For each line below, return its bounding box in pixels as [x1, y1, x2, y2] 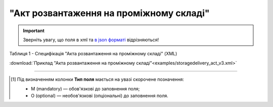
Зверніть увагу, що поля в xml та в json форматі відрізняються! [23, 37, 159, 43]
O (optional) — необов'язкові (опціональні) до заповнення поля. [31, 92, 169, 98]
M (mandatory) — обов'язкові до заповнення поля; [31, 85, 140, 91]
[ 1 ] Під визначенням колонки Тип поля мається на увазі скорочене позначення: [11, 76, 185, 82]
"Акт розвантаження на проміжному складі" [9, 8, 210, 19]
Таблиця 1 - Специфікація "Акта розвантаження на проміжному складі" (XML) [9, 51, 177, 57]
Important [23, 28, 45, 34]
